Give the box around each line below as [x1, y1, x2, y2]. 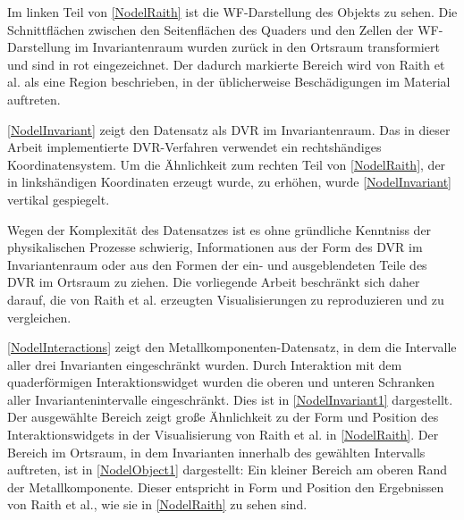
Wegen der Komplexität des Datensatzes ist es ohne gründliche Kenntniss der [7, 220, 432, 239]
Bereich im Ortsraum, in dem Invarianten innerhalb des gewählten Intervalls [7, 442, 426, 461]
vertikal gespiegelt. [7, 189, 110, 208]
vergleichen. [7, 307, 72, 326]
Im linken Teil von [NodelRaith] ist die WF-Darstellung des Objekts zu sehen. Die [7, 3, 458, 21]
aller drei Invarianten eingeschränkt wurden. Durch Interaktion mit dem [7, 355, 402, 373]
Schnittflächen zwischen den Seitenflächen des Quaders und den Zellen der [7, 20, 414, 38]
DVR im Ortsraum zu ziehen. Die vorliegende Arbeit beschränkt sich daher [7, 273, 420, 291]
